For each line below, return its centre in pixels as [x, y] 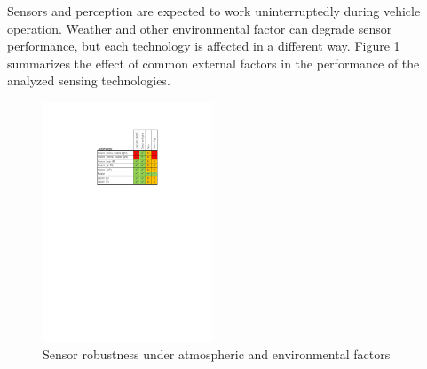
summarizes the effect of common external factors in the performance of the [213, 63]
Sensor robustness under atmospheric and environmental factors [217, 354]
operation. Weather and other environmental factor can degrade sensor [200, 28]
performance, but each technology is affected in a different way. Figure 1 [204, 46]
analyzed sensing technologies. [89, 80]
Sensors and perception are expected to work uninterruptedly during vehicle [214, 11]
